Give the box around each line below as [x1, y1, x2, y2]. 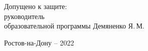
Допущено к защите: [4, 1, 67, 11]
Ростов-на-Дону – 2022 [4, 37, 74, 47]
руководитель [4, 10, 45, 21]
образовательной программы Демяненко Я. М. [4, 20, 144, 31]
